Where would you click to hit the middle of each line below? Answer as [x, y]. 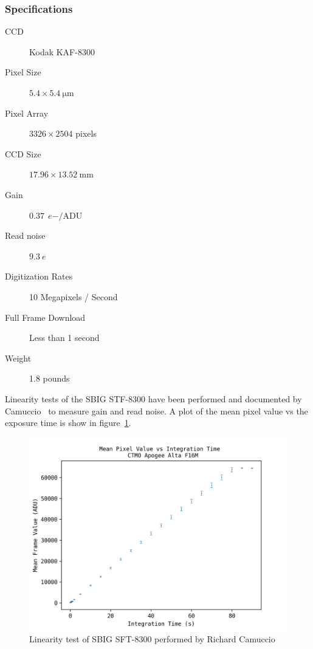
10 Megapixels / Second [74, 296]
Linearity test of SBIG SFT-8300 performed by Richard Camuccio [152, 639]
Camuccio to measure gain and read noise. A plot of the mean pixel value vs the [156, 410]
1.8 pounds [50, 378]
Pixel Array [27, 113]
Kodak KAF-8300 [62, 51]
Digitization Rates [39, 276]
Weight [18, 358]
